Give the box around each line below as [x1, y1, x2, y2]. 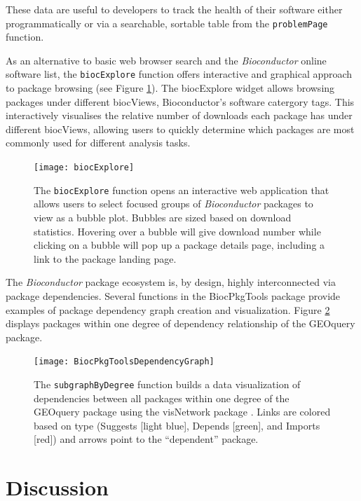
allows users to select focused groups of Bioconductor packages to [34, 196, 313, 211]
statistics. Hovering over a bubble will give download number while [34, 224, 321, 238]
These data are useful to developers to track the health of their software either [6, 2, 343, 16]
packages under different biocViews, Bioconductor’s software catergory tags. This [6, 94, 355, 109]
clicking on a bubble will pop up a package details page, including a [34, 238, 325, 252]
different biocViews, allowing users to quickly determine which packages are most [6, 121, 355, 136]
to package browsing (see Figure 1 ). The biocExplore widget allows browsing [6, 81, 335, 95]
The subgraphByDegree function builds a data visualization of [34, 376, 301, 391]
